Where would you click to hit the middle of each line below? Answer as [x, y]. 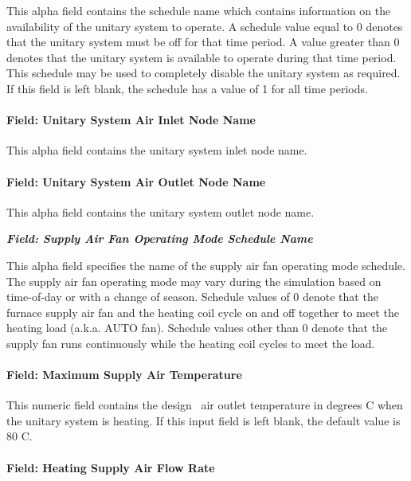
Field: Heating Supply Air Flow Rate [111, 467]
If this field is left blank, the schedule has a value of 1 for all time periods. [187, 88]
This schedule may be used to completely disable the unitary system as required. [204, 73]
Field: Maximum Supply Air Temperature [124, 375]
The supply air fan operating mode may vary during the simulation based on [194, 281]
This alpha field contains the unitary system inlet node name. [157, 150]
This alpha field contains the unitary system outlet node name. [160, 211]
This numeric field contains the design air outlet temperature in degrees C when [205, 405]
